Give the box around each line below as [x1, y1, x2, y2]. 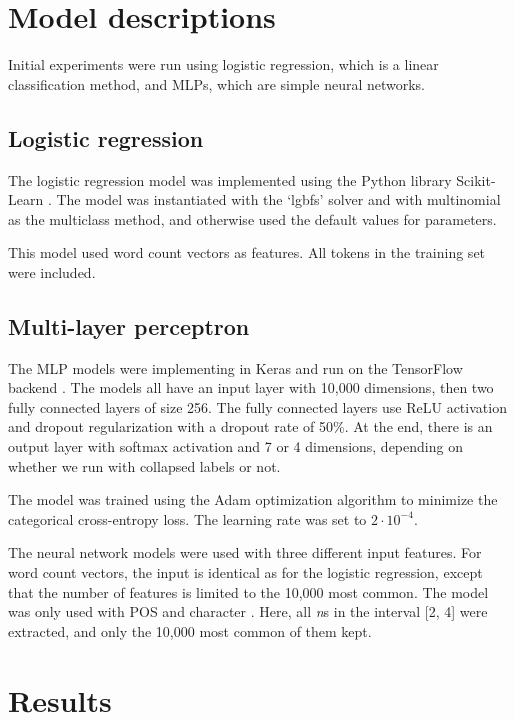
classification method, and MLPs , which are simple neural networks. [8, 73, 426, 94]
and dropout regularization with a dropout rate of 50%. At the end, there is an [8, 416, 493, 437]
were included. [8, 261, 96, 282]
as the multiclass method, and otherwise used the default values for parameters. [8, 208, 497, 229]
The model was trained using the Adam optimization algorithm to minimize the [8, 489, 498, 510]
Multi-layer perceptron [8, 310, 250, 341]
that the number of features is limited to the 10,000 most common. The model [8, 581, 489, 602]
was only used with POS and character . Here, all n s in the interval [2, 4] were [8, 601, 488, 622]
